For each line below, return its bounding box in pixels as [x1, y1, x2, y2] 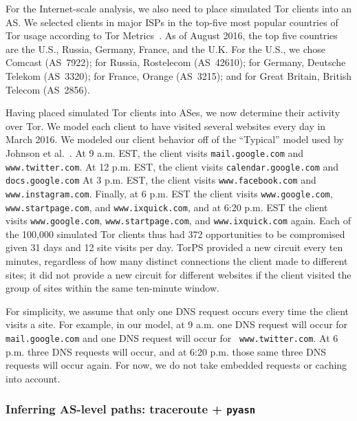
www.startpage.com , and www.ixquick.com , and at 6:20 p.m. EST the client [6, 199, 328, 214]
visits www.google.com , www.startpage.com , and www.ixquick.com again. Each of [6, 213, 351, 228]
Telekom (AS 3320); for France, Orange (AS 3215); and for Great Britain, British [6, 68, 352, 83]
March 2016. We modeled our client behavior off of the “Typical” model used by [6, 132, 344, 147]
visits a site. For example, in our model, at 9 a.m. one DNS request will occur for [6, 317, 348, 332]
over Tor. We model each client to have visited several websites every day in [6, 118, 326, 133]
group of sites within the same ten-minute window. [6, 281, 219, 295]
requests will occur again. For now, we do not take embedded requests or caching [6, 358, 347, 372]
